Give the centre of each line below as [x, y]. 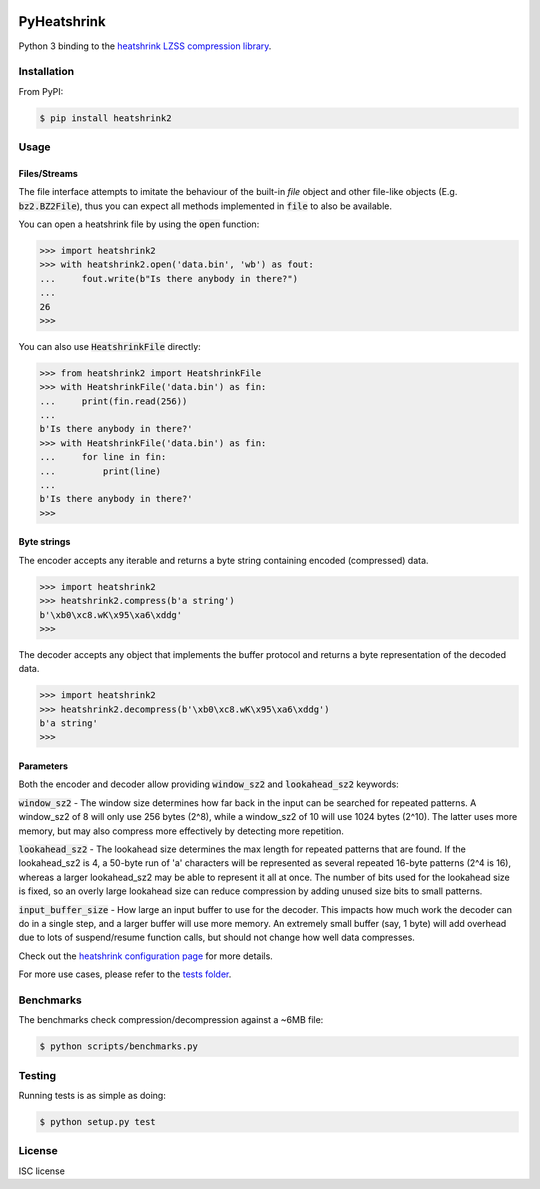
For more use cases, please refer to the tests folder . [125, 974]
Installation [46, 72]
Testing [37, 1075]
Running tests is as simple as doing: [92, 1095]
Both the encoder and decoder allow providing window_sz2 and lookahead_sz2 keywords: [208, 784]
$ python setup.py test [98, 1121]
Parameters [43, 766]
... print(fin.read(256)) [113, 401]
